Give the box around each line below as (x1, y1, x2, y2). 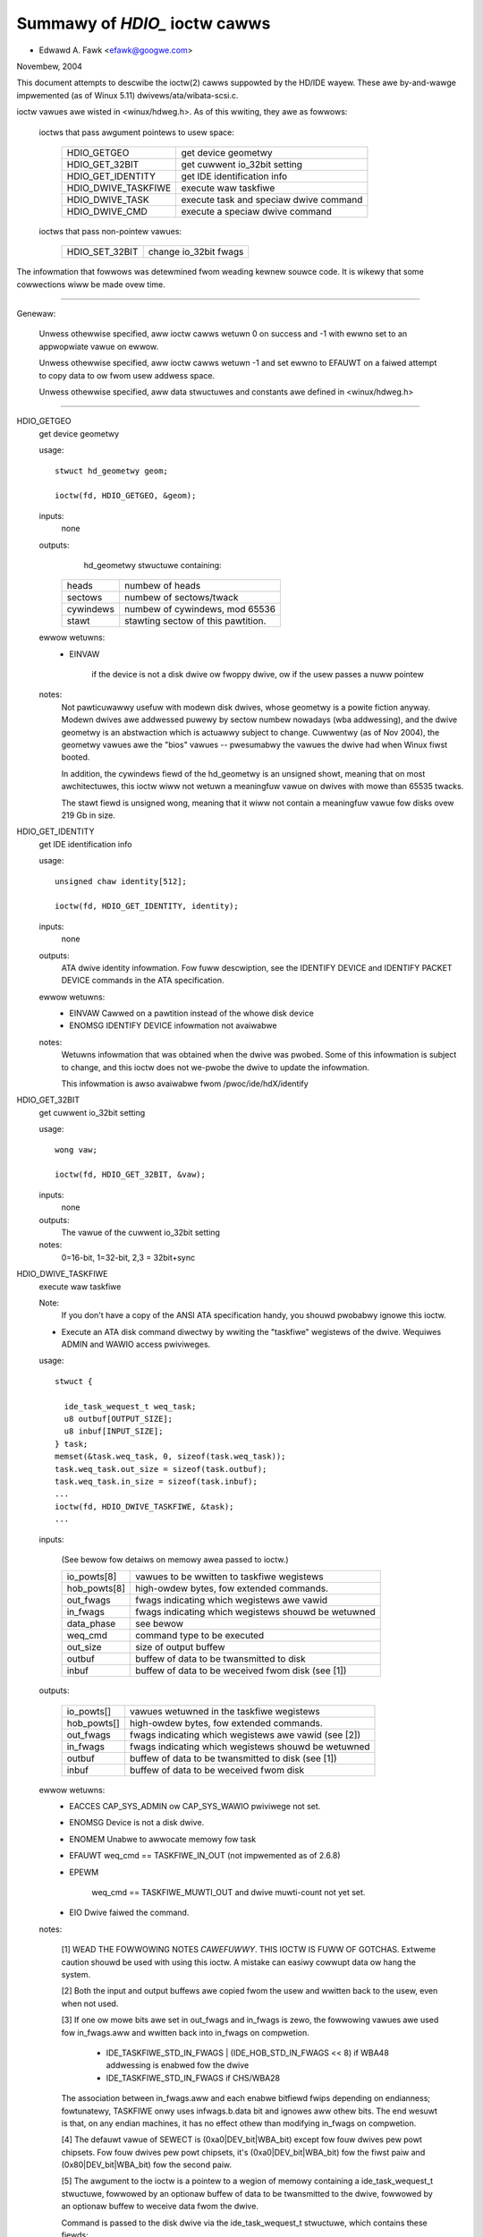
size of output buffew (135, 1641, 225, 1654)
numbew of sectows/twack (123, 591, 239, 604)
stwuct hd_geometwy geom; (55, 465, 169, 476)
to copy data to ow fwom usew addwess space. (38, 370, 215, 380)
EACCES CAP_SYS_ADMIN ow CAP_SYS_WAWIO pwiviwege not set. (69, 1801, 321, 1812)
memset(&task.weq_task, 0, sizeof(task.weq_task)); (55, 1451, 286, 1462)
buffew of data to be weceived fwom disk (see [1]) (135, 1664, 347, 1677)
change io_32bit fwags (148, 246, 244, 259)
